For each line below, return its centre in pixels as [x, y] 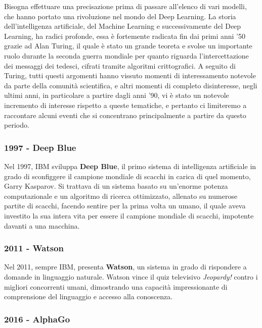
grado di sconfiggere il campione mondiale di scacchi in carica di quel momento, [127, 176]
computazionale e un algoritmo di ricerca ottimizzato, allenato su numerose [121, 196]
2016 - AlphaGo [37, 319]
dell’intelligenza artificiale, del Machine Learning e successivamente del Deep [123, 26]
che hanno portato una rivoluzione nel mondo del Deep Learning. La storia [120, 16]
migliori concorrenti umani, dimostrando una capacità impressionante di [116, 286]
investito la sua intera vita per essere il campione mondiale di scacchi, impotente [129, 215]
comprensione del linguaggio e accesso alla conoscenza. [89, 296]
